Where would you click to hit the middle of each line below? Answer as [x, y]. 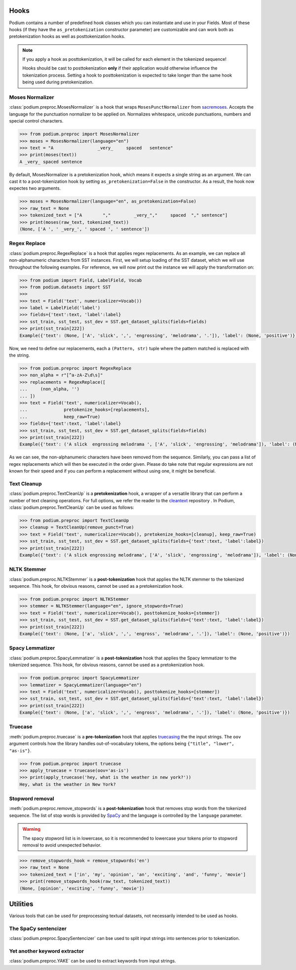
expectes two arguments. [35, 188]
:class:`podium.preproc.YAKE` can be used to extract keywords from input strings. [92, 961]
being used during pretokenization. [58, 82]
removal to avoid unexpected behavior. [62, 845]
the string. [19, 355]
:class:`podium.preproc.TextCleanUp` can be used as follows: [72, 507]
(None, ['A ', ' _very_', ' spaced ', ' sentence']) [85, 229]
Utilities [21, 904]
